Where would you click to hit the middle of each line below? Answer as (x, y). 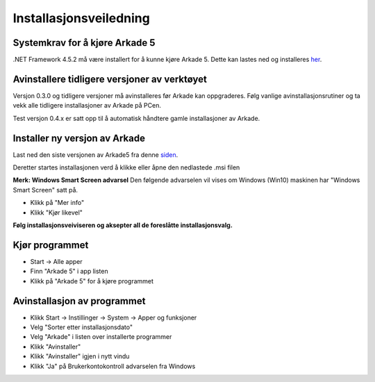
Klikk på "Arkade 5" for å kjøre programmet (92, 281)
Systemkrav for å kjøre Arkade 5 (84, 43)
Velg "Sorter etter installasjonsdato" (82, 327)
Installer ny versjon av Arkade (79, 138)
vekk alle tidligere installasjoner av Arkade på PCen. (87, 106)
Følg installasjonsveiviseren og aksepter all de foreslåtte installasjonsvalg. (123, 225)
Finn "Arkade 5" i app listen (69, 272)
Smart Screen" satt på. (45, 190)
